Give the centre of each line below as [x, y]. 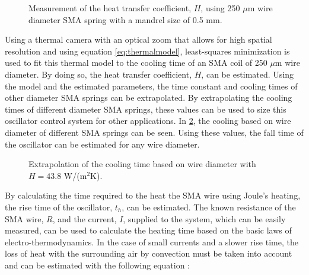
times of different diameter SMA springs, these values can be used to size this [146, 109]
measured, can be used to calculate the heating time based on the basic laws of [148, 230]
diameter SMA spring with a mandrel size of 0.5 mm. [125, 19]
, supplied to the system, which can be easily [204, 218]
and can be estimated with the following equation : [97, 265]
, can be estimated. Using [248, 74]
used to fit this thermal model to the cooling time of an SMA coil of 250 [136, 63]
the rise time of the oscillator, [59, 207]
